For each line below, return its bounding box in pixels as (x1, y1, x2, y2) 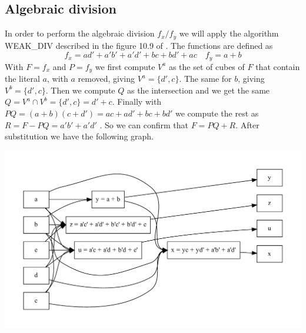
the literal (5, 72, 40, 85)
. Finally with (112, 95, 162, 108)
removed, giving (78, 72, 135, 85)
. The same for (179, 72, 232, 85)
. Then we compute (45, 84, 115, 96)
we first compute (95, 60, 155, 72)
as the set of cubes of (168, 60, 245, 72)
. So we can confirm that (99, 118, 189, 131)
